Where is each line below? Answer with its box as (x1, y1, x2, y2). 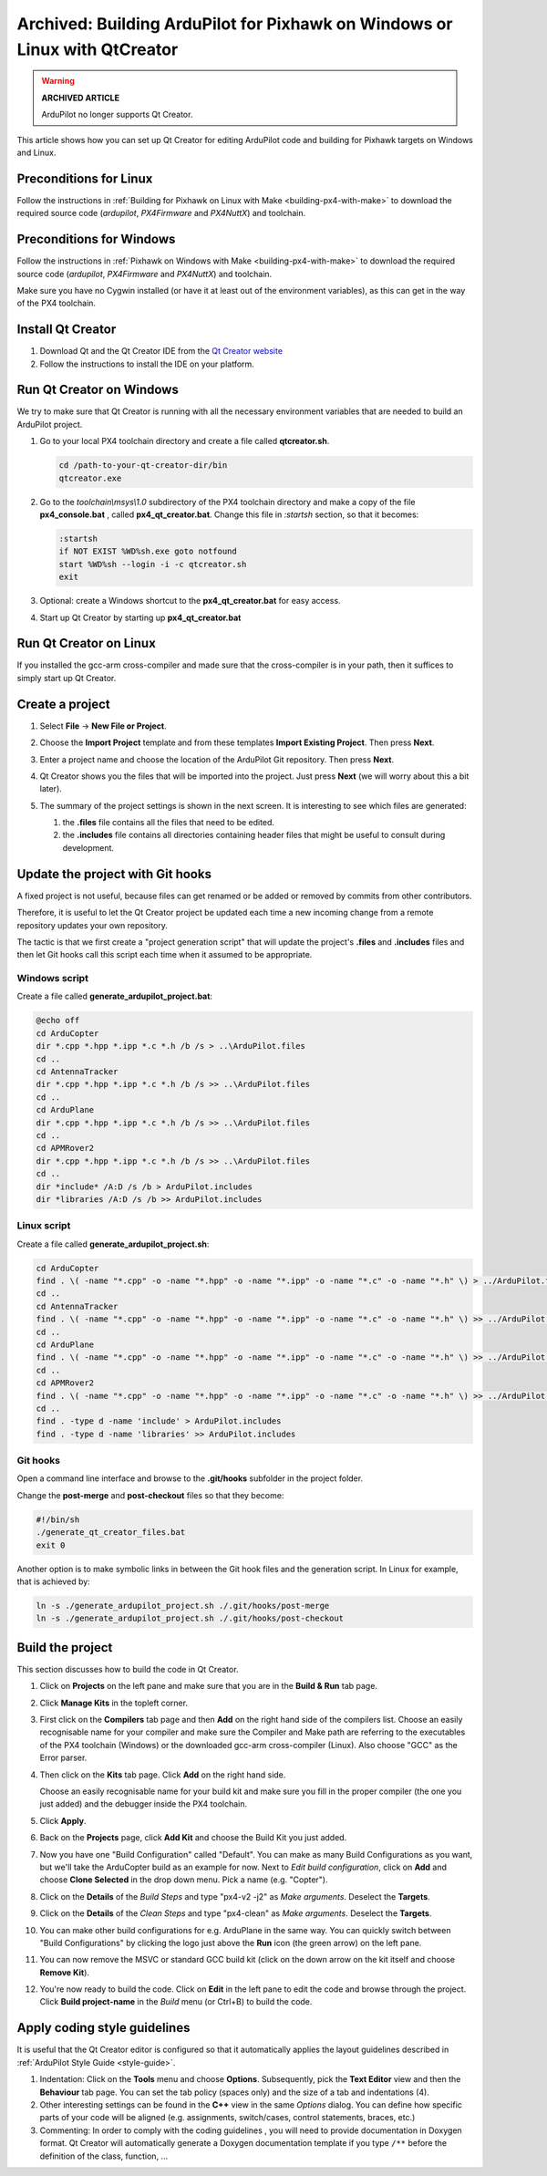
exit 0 (36, 1539, 66, 1550)
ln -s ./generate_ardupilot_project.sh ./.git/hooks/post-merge (36, 1601, 330, 1611)
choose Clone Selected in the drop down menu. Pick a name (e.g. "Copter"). (39, 1874, 328, 1885)
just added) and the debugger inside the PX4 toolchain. (39, 1798, 248, 1809)
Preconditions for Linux (16, 171, 153, 186)
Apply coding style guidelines (16, 2020, 191, 2036)
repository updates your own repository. (16, 919, 169, 930)
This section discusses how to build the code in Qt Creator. (16, 1663, 239, 1674)
